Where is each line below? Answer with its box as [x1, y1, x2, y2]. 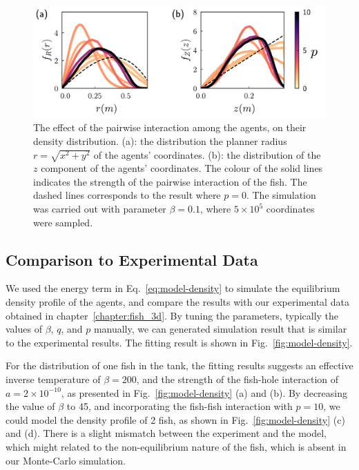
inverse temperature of [6, 371, 101, 386]
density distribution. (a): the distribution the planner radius [33, 133, 287, 148]
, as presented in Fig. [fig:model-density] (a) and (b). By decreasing [61, 385, 348, 400]
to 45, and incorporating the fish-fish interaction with [66, 399, 293, 413]
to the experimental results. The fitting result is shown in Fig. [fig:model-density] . [6, 335, 353, 349]
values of [6, 322, 42, 336]
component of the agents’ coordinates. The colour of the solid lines [41, 161, 323, 175]
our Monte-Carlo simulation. [6, 453, 126, 467]
